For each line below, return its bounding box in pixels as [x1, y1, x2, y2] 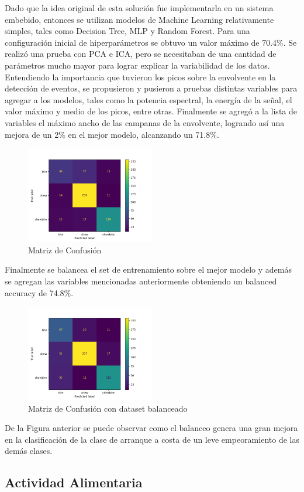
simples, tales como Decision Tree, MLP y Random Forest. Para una [5, 25, 250, 37]
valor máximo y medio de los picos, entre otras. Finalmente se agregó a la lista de [5, 105, 297, 117]
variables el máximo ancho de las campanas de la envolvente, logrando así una [5, 116, 285, 128]
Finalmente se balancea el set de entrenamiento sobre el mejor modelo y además [5, 263, 292, 276]
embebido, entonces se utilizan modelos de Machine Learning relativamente [5, 13, 274, 25]
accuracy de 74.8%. [5, 286, 74, 298]
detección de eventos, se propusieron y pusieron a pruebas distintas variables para [5, 82, 298, 94]
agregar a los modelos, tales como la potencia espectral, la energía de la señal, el [5, 93, 292, 106]
